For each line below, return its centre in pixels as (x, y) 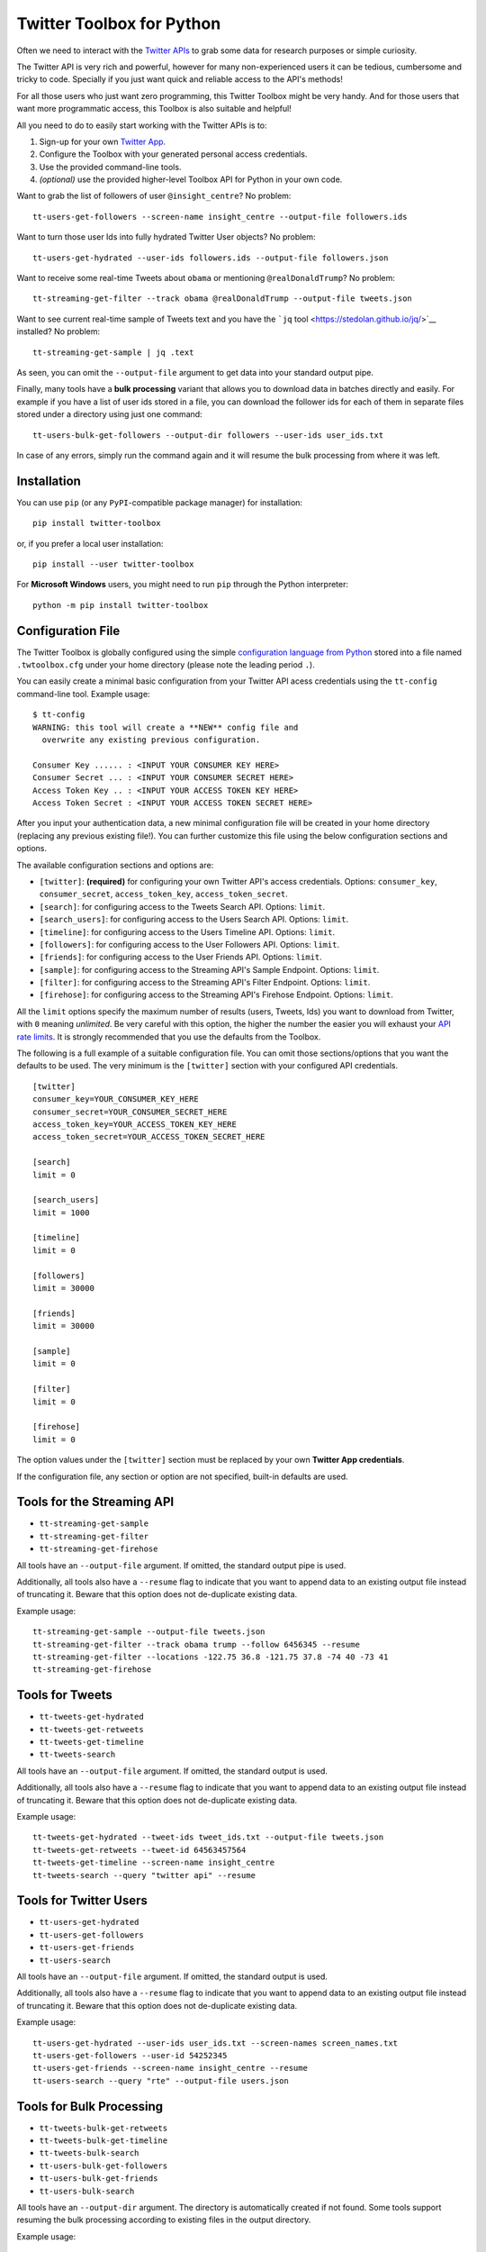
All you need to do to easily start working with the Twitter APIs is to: (142, 125)
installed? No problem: (58, 331)
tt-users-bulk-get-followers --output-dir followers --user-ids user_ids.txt (208, 435)
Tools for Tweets (64, 1695)
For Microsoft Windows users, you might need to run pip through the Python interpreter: (182, 585)
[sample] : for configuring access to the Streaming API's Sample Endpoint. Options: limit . (209, 969)
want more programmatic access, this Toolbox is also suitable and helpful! (154, 109)
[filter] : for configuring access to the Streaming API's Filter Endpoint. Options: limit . (205, 983)
